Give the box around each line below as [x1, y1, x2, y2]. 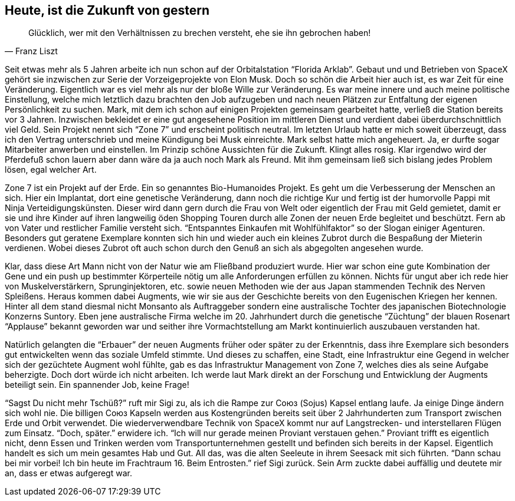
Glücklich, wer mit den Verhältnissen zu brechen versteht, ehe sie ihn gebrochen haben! [28, 28, 371, 38]
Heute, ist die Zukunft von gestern [5, 3, 210, 18]
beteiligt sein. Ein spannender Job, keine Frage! [5, 380, 189, 390]
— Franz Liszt [5, 46, 58, 57]
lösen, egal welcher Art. [5, 164, 97, 175]
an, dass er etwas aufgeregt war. [5, 468, 132, 479]
